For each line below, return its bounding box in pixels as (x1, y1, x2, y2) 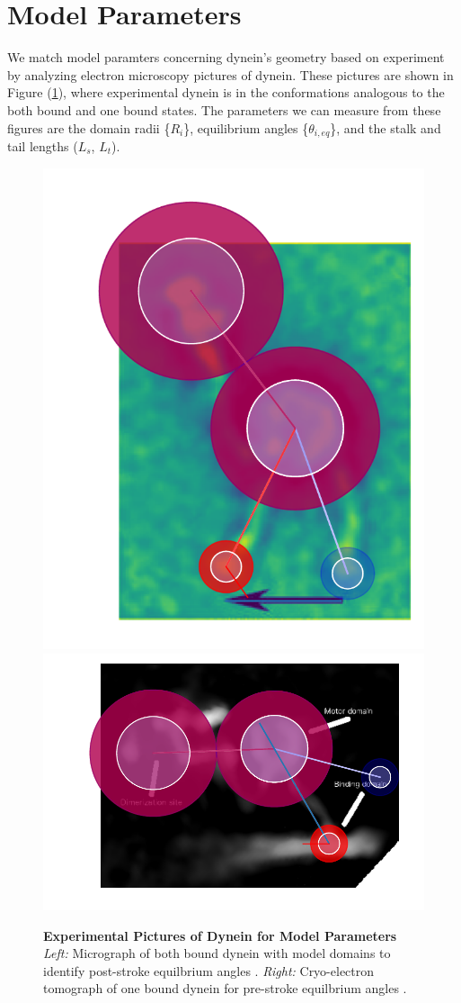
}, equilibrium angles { (183, 118, 309, 137)
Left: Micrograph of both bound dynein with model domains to (43, 944, 391, 962)
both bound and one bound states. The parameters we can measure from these (7, 100, 441, 119)
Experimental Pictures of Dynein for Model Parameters (43, 926, 397, 944)
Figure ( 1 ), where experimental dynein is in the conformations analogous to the (7, 83, 445, 102)
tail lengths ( (7, 136, 78, 155)
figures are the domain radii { (7, 118, 171, 137)
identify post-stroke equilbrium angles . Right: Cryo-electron (43, 961, 375, 980)
